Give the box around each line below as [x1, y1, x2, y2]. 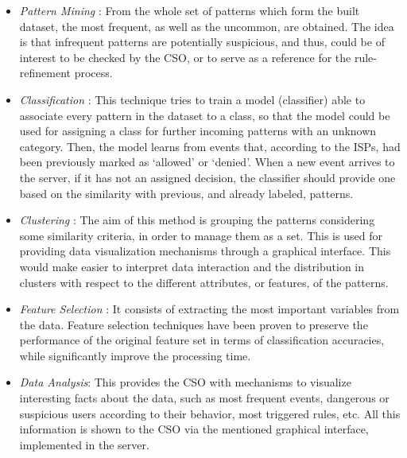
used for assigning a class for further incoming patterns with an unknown [19, 122, 377, 139]
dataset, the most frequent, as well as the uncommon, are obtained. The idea [19, 17, 394, 34]
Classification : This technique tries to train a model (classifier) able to [19, 91, 366, 107]
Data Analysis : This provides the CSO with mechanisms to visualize [19, 374, 351, 390]
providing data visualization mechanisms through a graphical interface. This [19, 243, 391, 259]
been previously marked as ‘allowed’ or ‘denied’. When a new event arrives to [19, 153, 395, 170]
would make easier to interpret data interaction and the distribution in [19, 258, 365, 274]
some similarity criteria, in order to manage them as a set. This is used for [19, 227, 382, 243]
